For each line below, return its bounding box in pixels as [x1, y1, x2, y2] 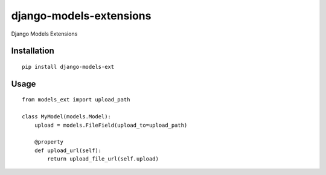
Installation [11, 46, 54, 56]
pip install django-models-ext [22, 63, 115, 70]
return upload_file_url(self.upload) [47, 156, 159, 162]
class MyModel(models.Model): [22, 113, 112, 120]
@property [34, 139, 63, 145]
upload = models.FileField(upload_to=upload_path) [34, 121, 188, 129]
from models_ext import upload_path [22, 97, 130, 103]
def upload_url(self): [34, 147, 102, 154]
